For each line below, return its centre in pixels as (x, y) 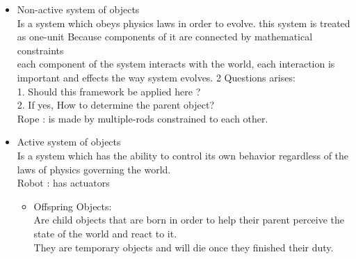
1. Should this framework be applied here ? (109, 91)
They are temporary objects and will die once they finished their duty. (184, 247)
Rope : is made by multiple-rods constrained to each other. (143, 118)
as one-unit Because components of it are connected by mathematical (165, 37)
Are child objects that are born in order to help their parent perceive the (189, 220)
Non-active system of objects (78, 9)
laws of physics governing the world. (94, 169)
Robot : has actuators (63, 183)
